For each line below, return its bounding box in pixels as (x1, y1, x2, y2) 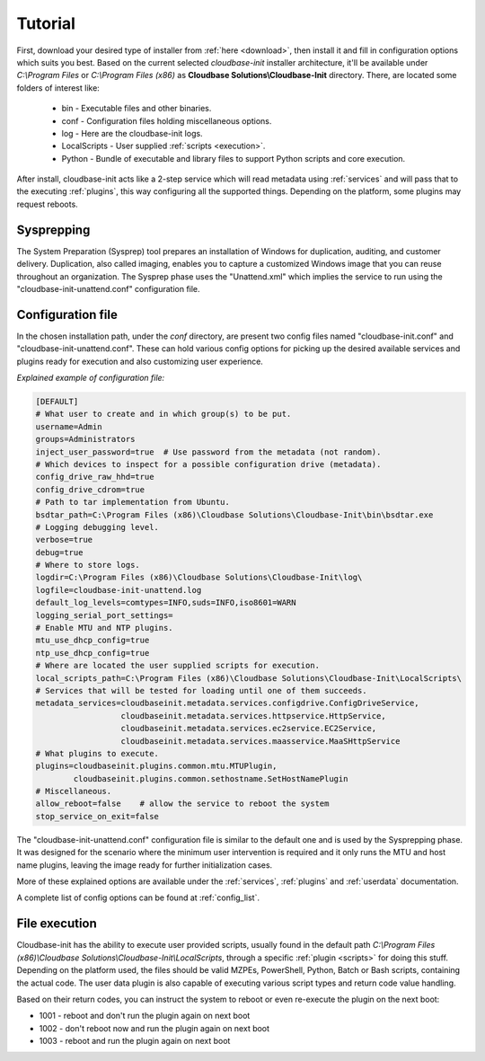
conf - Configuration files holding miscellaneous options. (61, 115, 272, 126)
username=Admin (35, 421, 102, 431)
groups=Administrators (35, 434, 136, 445)
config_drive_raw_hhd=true (35, 472, 154, 482)
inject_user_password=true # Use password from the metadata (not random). (35, 447, 382, 457)
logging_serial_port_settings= (35, 610, 174, 620)
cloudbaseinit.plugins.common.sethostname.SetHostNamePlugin (73, 774, 348, 783)
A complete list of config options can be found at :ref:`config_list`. (16, 892, 260, 903)
